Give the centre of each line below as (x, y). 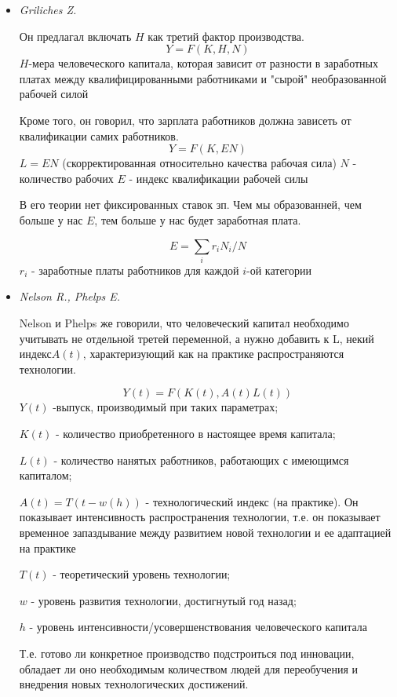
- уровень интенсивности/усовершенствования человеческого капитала (198, 627)
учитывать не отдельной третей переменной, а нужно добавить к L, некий (197, 338)
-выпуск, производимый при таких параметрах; (166, 407)
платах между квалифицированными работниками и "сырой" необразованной (203, 78)
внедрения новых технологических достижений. (134, 684)
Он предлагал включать (75, 36)
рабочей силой (54, 94)
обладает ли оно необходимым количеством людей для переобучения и (189, 668)
